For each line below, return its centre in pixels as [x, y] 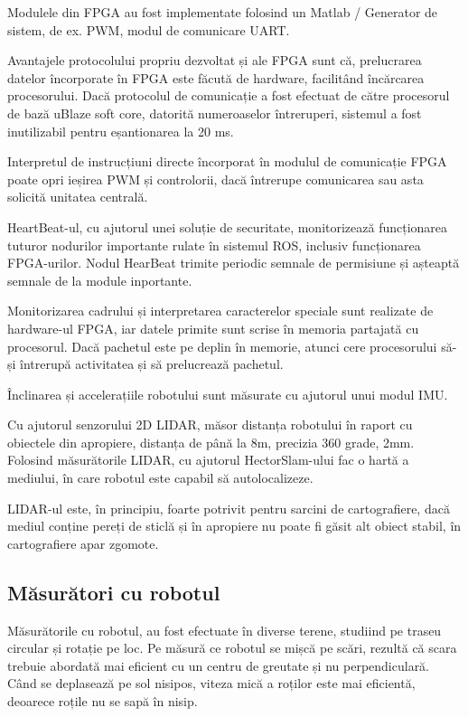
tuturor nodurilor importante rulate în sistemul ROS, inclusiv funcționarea [214, 245]
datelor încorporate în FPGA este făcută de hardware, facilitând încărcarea [216, 77]
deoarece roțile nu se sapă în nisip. [103, 701]
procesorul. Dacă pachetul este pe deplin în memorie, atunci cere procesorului [222, 346]
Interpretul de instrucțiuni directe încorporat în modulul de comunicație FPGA [227, 161]
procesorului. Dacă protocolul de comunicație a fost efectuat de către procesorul [229, 95]
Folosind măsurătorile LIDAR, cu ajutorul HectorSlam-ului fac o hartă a [208, 460]
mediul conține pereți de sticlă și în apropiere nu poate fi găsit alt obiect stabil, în [234, 526]
